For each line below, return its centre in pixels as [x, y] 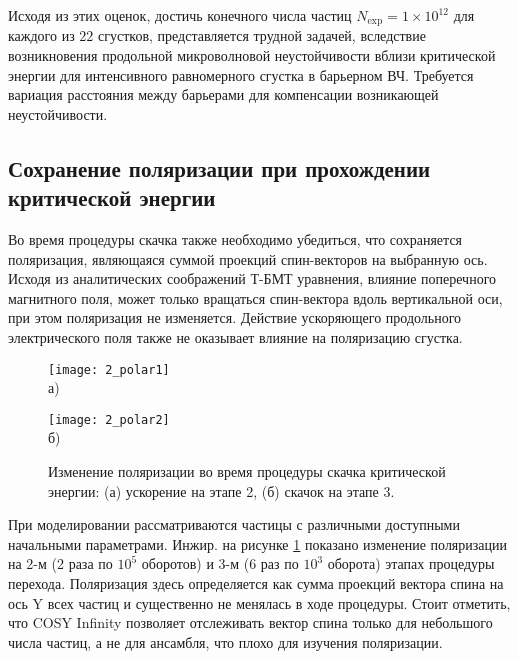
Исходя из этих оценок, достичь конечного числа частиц [180, 15]
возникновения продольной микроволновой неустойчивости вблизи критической [252, 55]
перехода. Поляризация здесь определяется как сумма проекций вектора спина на [256, 583]
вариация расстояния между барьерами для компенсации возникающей [223, 94]
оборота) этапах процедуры [411, 563]
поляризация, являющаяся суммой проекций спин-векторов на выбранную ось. [248, 258]
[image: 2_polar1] [109, 369]
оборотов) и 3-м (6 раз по [220, 563]
